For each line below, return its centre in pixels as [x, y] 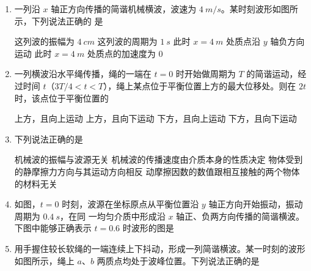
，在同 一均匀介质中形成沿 [113, 216]
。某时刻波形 [247, 9]
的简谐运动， [272, 74]
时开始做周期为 [206, 74]
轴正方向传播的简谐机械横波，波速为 [124, 9]
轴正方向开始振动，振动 [256, 204]
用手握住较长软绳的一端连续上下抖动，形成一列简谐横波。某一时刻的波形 [160, 248]
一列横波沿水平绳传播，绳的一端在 [83, 74]
